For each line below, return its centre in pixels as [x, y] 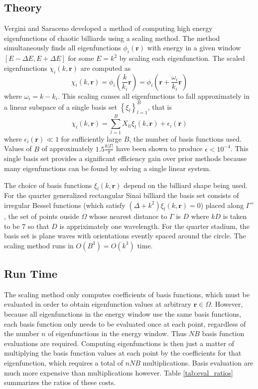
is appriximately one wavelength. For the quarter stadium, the [154, 226]
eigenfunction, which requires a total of [64, 363]
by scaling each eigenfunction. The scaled [182, 58]
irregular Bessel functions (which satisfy [65, 205]
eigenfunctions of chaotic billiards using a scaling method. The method [112, 38]
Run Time [31, 274]
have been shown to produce [159, 148]
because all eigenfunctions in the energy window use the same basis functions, [123, 314]
